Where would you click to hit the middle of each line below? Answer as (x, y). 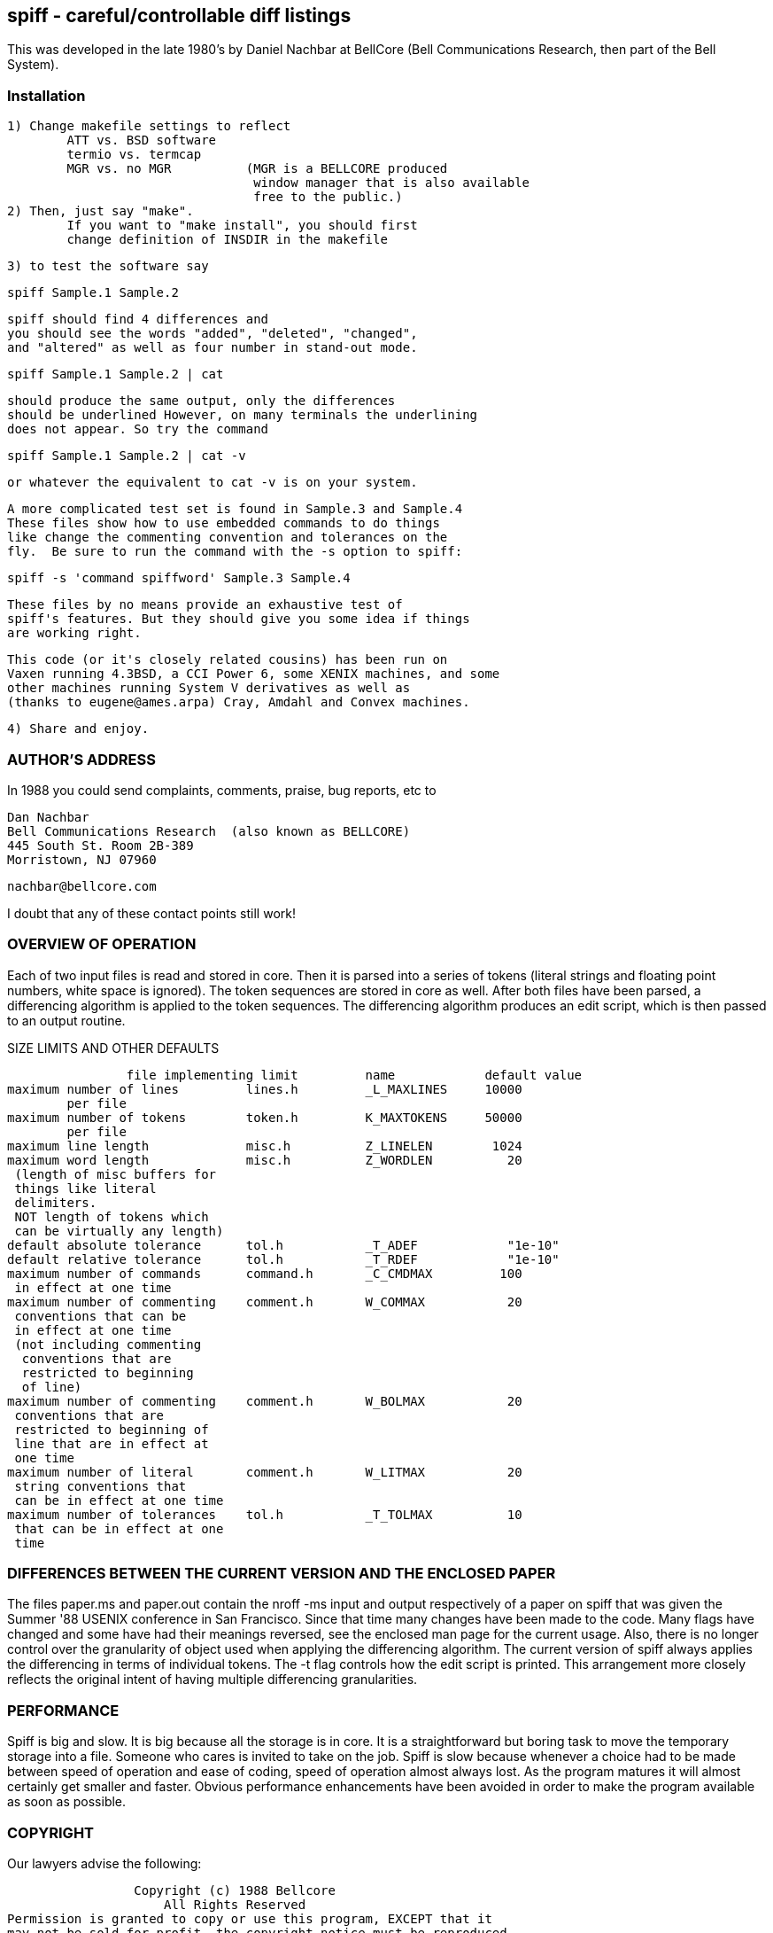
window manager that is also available (392, 183)
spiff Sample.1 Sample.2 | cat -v (127, 456)
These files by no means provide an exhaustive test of (205, 605)
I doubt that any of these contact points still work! (151, 913)
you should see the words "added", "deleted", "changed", (213, 334)
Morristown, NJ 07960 (82, 859)
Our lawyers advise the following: (104, 1863)
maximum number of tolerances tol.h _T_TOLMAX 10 (265, 1514)
